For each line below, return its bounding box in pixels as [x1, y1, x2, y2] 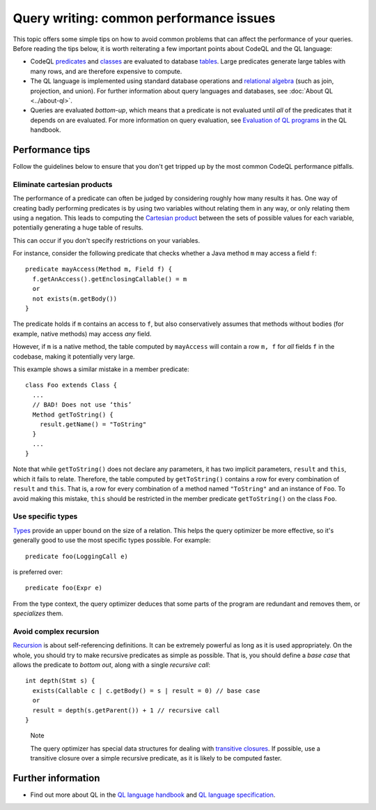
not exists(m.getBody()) [32, 294, 118, 303]
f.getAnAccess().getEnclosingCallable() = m [32, 275, 187, 283]
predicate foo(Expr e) [25, 584, 103, 592]
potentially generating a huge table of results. [13, 223, 143, 232]
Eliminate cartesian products [13, 179, 113, 189]
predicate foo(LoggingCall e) [25, 552, 129, 560]
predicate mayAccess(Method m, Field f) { [25, 265, 173, 273]
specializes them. [13, 609, 64, 617]
